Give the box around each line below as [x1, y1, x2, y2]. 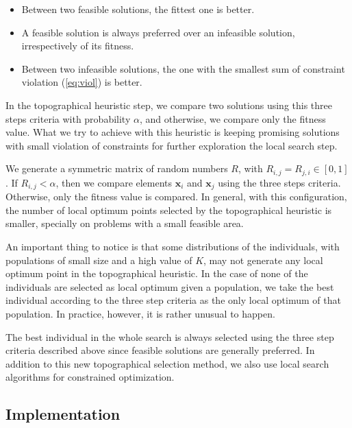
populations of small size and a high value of [5, 252, 192, 267]
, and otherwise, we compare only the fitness [139, 111, 326, 126]
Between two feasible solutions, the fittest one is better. [21, 2, 255, 16]
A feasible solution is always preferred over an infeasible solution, [21, 25, 295, 39]
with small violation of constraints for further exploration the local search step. [5, 138, 338, 152]
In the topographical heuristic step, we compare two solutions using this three [5, 97, 332, 112]
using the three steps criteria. [218, 175, 341, 189]
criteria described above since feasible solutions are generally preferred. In [5, 343, 315, 357]
